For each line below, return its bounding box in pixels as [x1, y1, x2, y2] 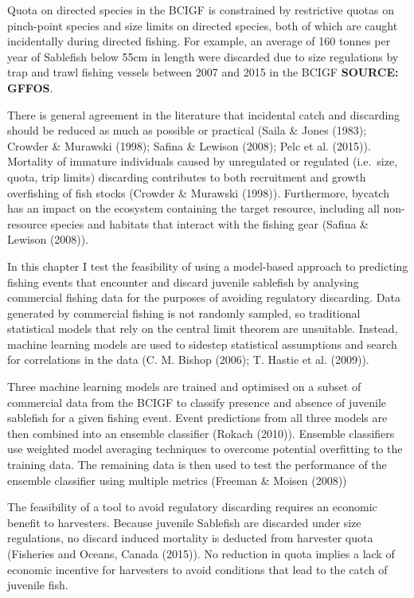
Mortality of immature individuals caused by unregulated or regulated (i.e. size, [7, 153, 398, 170]
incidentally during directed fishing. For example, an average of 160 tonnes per [7, 33, 391, 49]
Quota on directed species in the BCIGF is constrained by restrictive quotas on [7, 2, 395, 18]
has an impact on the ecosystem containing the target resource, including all [7, 200, 380, 217]
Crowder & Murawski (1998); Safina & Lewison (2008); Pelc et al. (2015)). [7, 137, 371, 154]
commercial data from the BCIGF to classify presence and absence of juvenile [7, 393, 387, 410]
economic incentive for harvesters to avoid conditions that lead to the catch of [7, 561, 388, 577]
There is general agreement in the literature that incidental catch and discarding [7, 106, 400, 123]
